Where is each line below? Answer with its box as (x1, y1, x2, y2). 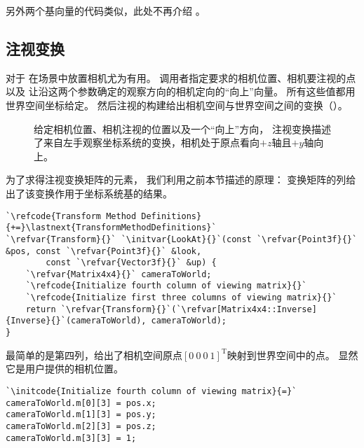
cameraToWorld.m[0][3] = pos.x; (6, 398, 156, 408)
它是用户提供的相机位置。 (6, 361, 123, 376)
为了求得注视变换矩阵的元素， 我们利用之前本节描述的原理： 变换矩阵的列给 (6, 172, 356, 187)
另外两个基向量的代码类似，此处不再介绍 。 (6, 3, 205, 17)
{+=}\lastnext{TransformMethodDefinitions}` (6, 223, 217, 233)
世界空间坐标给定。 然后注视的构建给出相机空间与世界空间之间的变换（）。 (6, 97, 348, 112)
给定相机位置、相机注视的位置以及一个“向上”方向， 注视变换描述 (34, 121, 331, 136)
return (25, 304, 56, 314)
